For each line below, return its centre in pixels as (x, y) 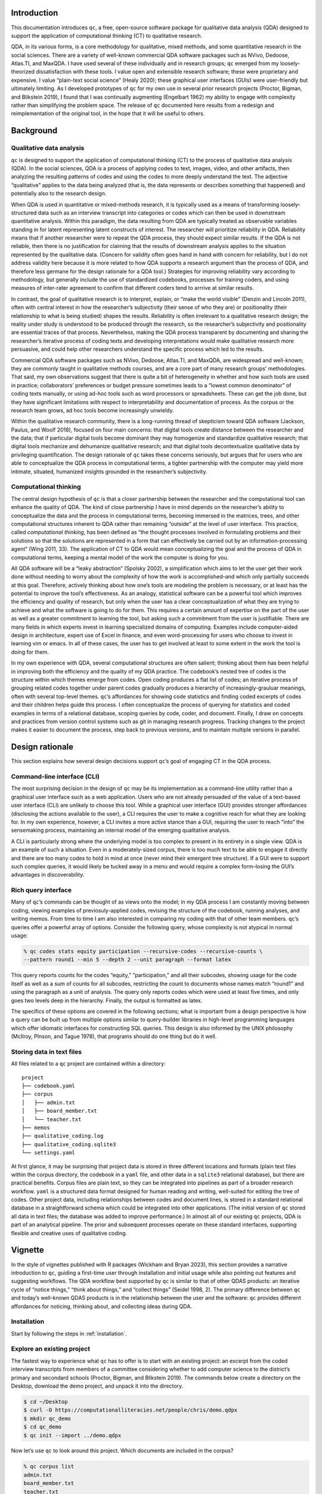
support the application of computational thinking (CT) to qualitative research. (107, 35)
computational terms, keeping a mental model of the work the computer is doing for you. (120, 557)
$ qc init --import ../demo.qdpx (72, 1435)
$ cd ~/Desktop (46, 1402)
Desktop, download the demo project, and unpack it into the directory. (97, 1386)
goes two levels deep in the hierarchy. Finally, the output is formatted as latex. (107, 1000)
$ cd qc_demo (43, 1427)
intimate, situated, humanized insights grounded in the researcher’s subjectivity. (109, 472)
